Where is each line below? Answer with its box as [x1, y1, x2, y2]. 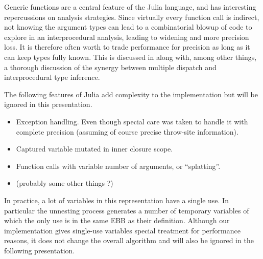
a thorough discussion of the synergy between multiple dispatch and [4, 61, 217, 72]
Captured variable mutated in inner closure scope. [16, 143, 173, 154]
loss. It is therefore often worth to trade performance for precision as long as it [4, 41, 250, 52]
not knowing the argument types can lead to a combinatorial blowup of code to [4, 21, 252, 32]
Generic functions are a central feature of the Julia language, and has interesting [4, 2, 256, 12]
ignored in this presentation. [4, 99, 92, 110]
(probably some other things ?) [16, 178, 113, 188]
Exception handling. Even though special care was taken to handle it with [16, 116, 248, 126]
